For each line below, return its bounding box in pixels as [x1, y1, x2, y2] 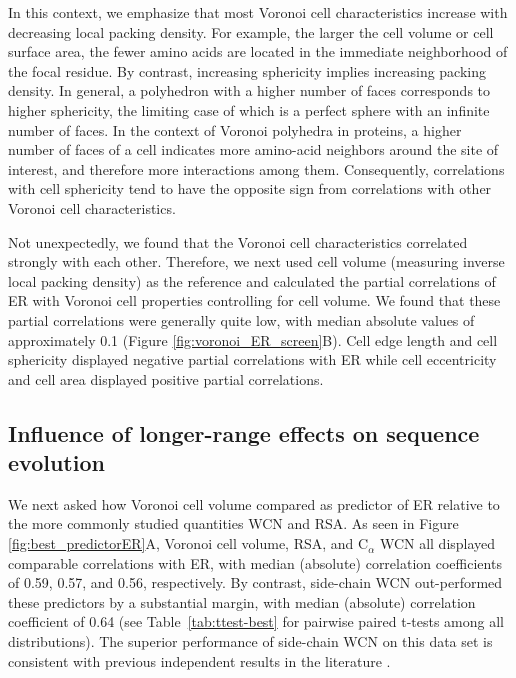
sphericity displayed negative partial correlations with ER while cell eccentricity [8, 349, 497, 370]
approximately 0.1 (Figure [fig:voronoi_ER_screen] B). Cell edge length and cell [8, 329, 498, 350]
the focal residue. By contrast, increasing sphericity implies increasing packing [8, 60, 487, 81]
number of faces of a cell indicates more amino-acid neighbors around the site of [8, 139, 499, 160]
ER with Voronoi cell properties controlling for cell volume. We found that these [8, 290, 501, 311]
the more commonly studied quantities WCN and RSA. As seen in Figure [8, 513, 459, 534]
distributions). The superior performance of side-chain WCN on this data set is [8, 631, 493, 652]
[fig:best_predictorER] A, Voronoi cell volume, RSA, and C [8, 533, 369, 554]
